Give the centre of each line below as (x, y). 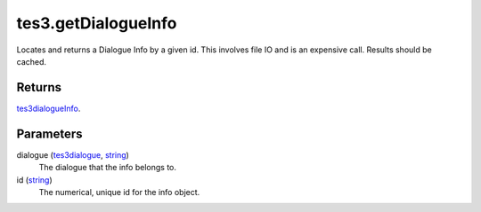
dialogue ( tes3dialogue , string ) (73, 154)
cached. (32, 61)
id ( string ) (34, 180)
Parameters (49, 133)
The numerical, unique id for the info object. (119, 192)
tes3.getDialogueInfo (97, 23)
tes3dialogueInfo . (49, 108)
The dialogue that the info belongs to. (108, 168)
